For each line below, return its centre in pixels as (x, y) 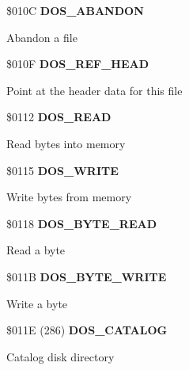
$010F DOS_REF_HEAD (78, 64)
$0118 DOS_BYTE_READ (81, 223)
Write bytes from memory (69, 197)
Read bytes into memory (66, 143)
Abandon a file (42, 37)
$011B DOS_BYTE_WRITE (87, 276)
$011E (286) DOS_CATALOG (87, 330)
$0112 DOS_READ (59, 117)
